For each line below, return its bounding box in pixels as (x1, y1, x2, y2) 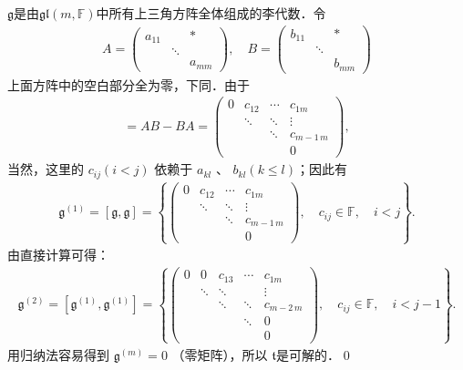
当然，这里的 (7, 159, 84, 179)
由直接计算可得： (7, 245, 109, 264)
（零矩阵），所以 (171, 344, 268, 364)
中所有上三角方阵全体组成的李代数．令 (96, 4, 326, 22)
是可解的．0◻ (275, 344, 354, 364)
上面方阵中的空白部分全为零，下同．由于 (7, 75, 250, 94)
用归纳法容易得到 (7, 344, 109, 364)
